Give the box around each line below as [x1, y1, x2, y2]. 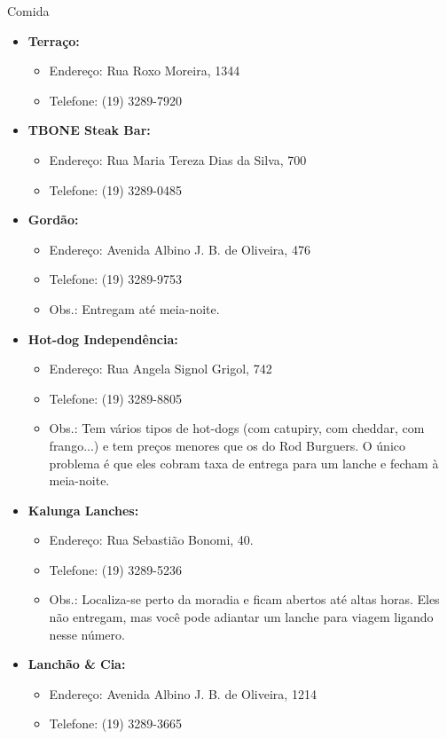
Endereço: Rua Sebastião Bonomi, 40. [49, 531, 254, 549]
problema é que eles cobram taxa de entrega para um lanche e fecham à [49, 453, 439, 472]
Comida [7, 2, 50, 20]
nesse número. [49, 625, 125, 643]
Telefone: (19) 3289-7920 [49, 90, 182, 109]
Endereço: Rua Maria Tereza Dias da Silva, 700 [49, 150, 307, 169]
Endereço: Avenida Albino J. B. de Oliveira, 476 [49, 240, 310, 258]
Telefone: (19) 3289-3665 [49, 714, 182, 733]
